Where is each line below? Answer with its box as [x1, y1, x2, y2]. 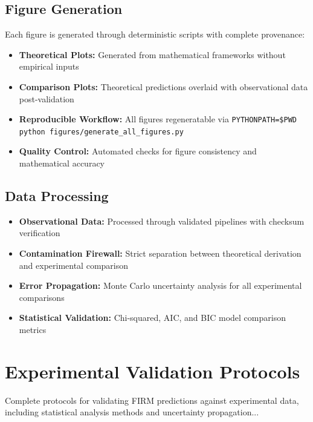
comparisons [19, 291, 65, 303]
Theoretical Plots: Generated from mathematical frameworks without [19, 48, 286, 61]
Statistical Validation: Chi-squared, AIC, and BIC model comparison [19, 311, 286, 324]
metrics [19, 323, 47, 336]
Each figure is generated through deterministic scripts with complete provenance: [5, 28, 305, 41]
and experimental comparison [19, 259, 129, 271]
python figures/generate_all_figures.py [19, 127, 184, 136]
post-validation [19, 92, 74, 105]
